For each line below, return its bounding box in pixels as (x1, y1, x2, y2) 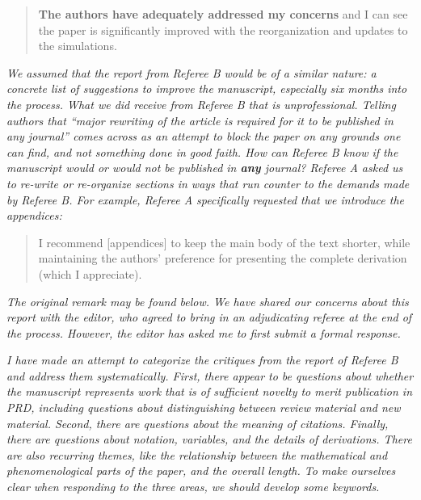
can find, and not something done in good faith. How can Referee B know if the (6, 143, 398, 160)
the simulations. (38, 37, 117, 54)
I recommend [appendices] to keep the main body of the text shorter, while (38, 233, 410, 250)
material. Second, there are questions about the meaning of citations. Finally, (6, 414, 389, 431)
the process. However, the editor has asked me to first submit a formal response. (6, 324, 401, 341)
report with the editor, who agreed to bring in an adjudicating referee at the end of (6, 309, 412, 326)
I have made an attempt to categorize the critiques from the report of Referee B (6, 351, 398, 368)
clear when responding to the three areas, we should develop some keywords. (6, 478, 380, 495)
